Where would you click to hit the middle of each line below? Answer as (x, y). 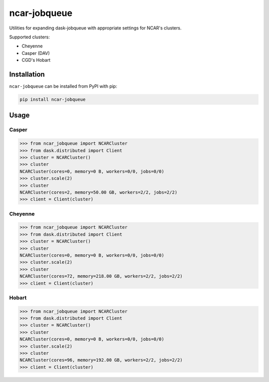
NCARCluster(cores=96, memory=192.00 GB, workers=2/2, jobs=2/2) (101, 360)
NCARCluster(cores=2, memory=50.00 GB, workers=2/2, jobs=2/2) (99, 192)
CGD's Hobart (36, 60)
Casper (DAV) (36, 53)
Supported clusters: (29, 37)
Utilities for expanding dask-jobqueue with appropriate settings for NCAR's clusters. (95, 28)
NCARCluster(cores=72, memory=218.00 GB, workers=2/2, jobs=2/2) (101, 276)
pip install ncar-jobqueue (53, 99)
